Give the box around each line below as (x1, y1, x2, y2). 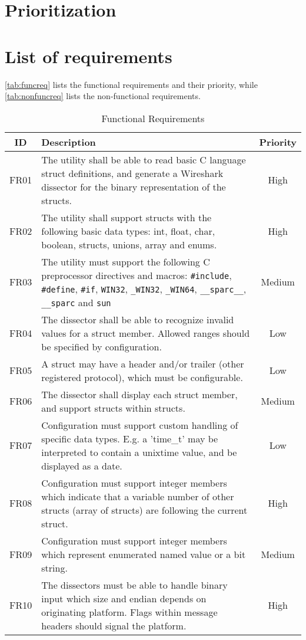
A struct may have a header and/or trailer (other (41, 356, 244, 370)
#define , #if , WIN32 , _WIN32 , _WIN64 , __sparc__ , (41, 281, 247, 296)
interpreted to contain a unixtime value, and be (41, 445, 237, 459)
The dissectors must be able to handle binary (41, 577, 228, 592)
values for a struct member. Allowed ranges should (41, 326, 250, 340)
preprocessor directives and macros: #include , (41, 268, 232, 282)
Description (41, 134, 96, 149)
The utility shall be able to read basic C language (41, 152, 246, 166)
